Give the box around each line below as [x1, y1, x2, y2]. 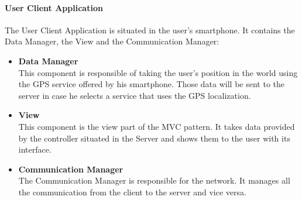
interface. [18, 143, 52, 156]
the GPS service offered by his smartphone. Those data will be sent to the [18, 78, 284, 90]
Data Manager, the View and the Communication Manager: [5, 35, 219, 47]
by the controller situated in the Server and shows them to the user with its [18, 132, 290, 144]
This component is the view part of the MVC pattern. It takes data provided [18, 120, 295, 132]
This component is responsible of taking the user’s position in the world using [18, 66, 298, 78]
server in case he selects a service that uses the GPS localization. [18, 89, 251, 101]
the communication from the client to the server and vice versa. [18, 185, 246, 198]
